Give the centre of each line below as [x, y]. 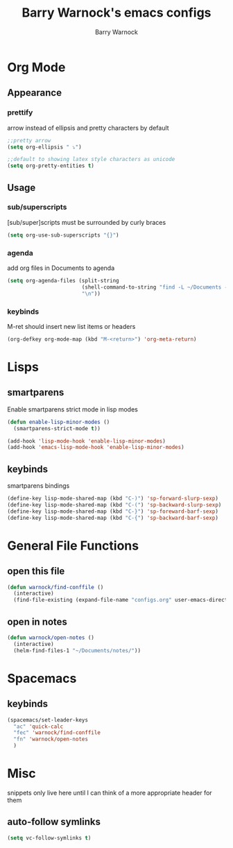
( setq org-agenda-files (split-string [63, 280]
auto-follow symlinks [54, 822]
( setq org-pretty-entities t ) [51, 166]
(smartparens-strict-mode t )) [57, 428]
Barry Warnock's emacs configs [116, 13]
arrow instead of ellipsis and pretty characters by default [88, 128]
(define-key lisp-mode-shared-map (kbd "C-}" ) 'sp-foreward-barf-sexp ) [113, 511]
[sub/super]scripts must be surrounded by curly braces [87, 222]
